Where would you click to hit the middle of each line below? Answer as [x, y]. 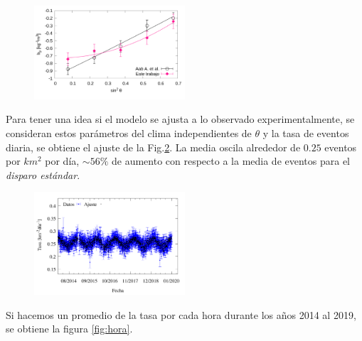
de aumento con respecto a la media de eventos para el [230, 161]
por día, [62, 161]
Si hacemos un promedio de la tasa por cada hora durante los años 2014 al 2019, [181, 314]
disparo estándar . [43, 174]
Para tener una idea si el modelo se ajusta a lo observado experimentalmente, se [180, 119]
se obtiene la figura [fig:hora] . [69, 329]
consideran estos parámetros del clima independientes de [129, 133]
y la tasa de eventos [306, 133]
